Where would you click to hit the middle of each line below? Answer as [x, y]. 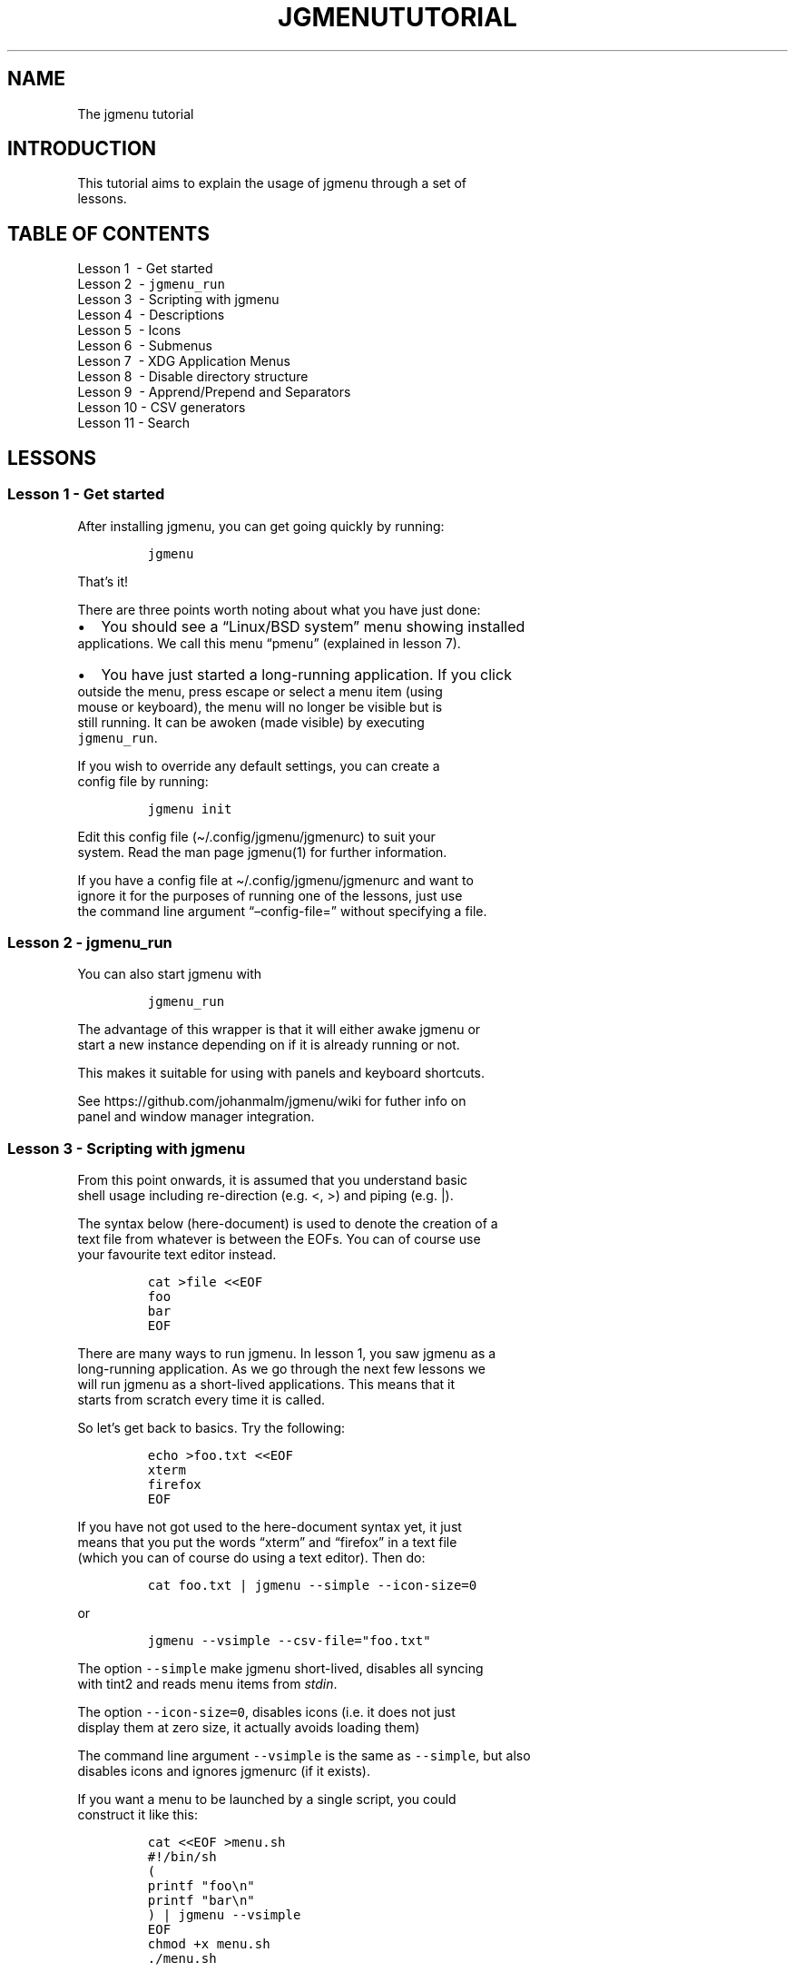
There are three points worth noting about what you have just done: [279, 609]
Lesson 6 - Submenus [145, 346]
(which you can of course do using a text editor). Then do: [251, 1558]
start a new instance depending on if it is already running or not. [269, 1045]
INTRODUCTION [82, 149]
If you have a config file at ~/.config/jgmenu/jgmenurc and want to [275, 880]
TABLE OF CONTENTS [108, 233]
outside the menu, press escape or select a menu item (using [260, 691]
